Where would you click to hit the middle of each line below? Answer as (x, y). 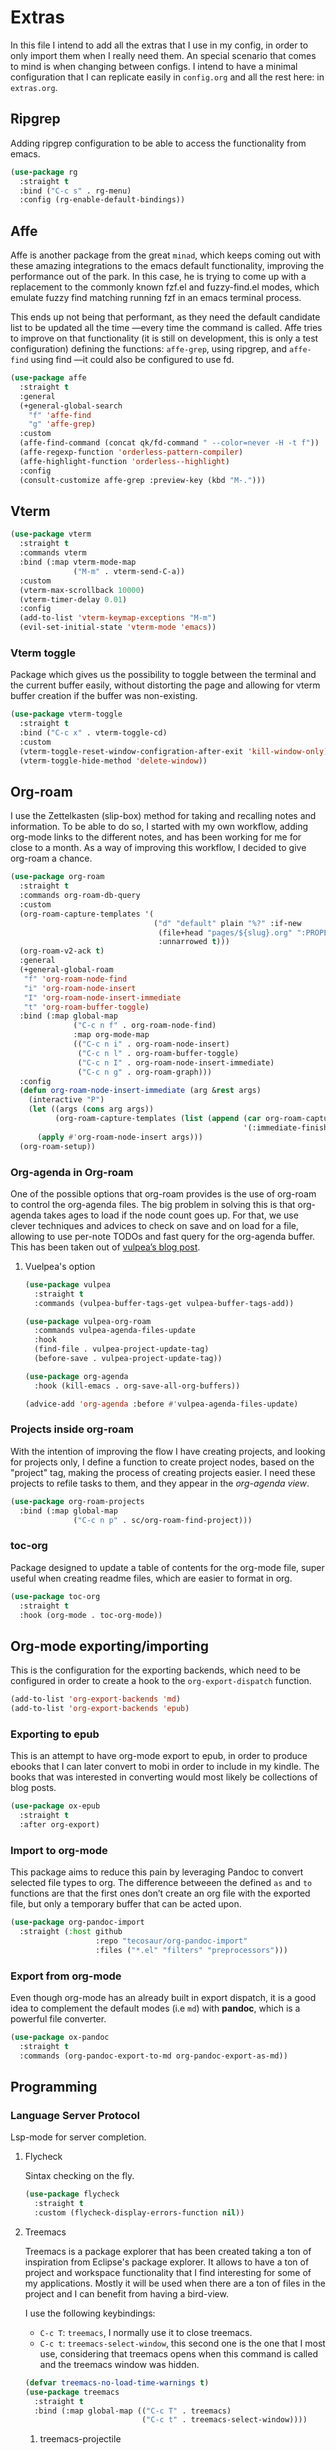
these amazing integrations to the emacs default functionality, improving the (167, 266)
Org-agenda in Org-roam (72, 1172)
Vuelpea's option (60, 1266)
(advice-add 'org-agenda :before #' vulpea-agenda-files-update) (161, 1404)
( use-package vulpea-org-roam (88, 1321)
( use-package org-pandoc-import (77, 1922)
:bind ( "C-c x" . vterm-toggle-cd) (93, 733)
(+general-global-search (71, 406)
